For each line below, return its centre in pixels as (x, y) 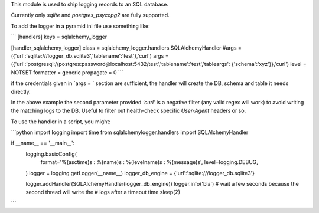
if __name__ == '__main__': (43, 143)
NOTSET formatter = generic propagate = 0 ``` (67, 72)
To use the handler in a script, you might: (61, 122)
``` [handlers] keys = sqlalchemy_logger (59, 37)
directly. (21, 91)
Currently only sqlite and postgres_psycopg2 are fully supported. (90, 15)
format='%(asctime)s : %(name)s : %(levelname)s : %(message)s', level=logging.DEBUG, (149, 162)
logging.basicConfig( (51, 154)
